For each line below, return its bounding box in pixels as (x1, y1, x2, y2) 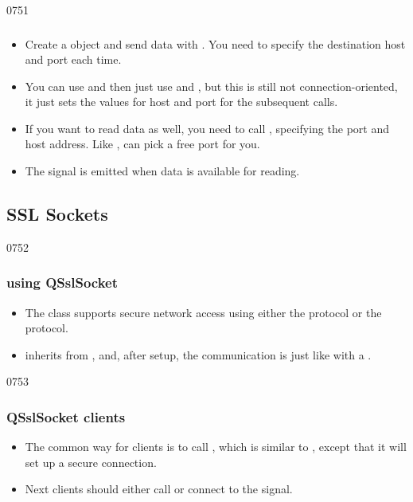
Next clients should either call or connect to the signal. (25, 480, 293, 497)
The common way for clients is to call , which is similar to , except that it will (25, 438, 407, 455)
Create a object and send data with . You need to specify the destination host (25, 35, 406, 52)
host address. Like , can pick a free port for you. (25, 135, 260, 152)
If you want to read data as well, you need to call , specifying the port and (25, 120, 389, 136)
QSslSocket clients (6, 406, 126, 426)
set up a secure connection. (25, 453, 157, 470)
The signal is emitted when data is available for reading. (25, 163, 300, 179)
